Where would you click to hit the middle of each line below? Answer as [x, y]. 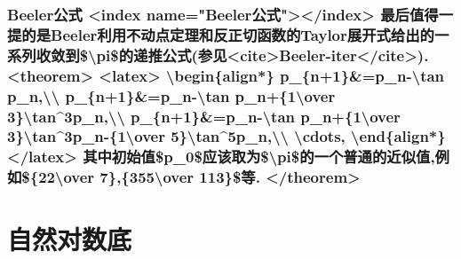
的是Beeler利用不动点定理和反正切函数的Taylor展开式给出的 [228, 34]
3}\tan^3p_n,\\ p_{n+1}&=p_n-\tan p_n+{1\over [204, 116]
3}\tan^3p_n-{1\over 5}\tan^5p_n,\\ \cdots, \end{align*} [227, 136]
